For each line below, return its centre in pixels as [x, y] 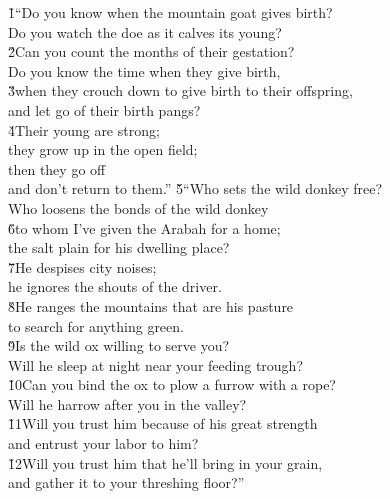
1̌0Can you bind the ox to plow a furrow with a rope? [172, 384]
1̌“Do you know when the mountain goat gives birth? [170, 12]
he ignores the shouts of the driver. [115, 286]
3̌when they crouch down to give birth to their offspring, [180, 90]
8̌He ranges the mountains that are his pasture [151, 305]
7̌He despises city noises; [82, 266]
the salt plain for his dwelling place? [119, 247]
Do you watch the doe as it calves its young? [145, 31]
